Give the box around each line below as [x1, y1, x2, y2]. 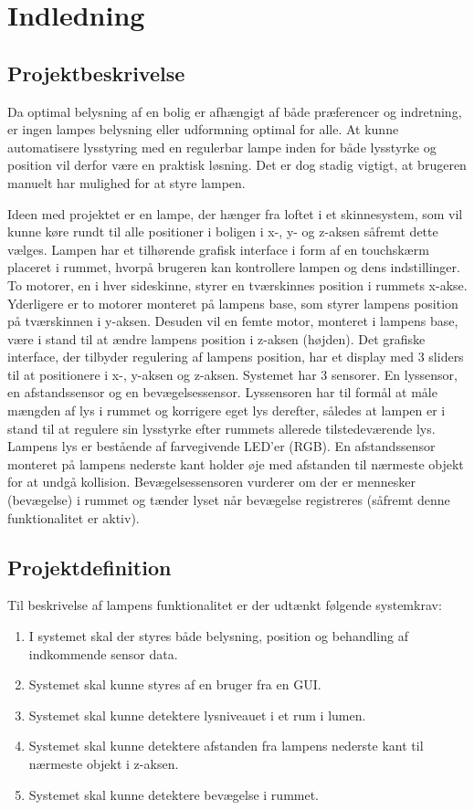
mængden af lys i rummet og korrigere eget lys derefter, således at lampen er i [7, 401, 446, 420]
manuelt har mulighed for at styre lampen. [7, 173, 246, 192]
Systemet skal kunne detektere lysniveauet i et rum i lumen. [28, 705, 366, 724]
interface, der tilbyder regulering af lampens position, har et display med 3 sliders [7, 347, 464, 366]
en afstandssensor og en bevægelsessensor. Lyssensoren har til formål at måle [7, 383, 437, 402]
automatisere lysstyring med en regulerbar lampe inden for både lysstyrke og [7, 137, 437, 156]
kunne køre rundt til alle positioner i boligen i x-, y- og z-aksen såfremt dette [7, 222, 438, 241]
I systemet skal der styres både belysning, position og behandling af [28, 626, 408, 646]
